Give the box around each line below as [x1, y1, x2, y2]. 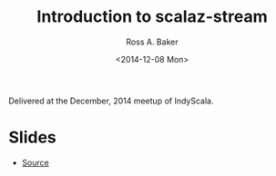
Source [21, 157, 49, 168]
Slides [8, 127, 56, 148]
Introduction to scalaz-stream [36, 6, 268, 27]
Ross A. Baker [126, 36, 179, 47]
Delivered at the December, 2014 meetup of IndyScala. [8, 95, 214, 106]
